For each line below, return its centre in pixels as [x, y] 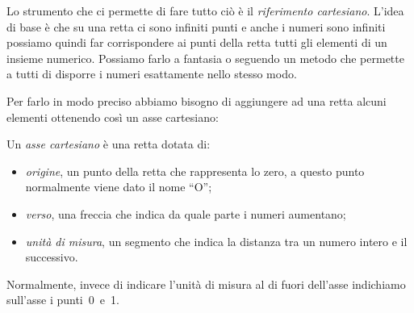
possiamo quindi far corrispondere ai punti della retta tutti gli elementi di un [197, 42]
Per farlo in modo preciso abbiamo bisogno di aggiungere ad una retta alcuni [197, 100]
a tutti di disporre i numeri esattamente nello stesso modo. [152, 74]
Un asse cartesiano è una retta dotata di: [109, 144]
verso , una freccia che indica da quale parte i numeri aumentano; [186, 213]
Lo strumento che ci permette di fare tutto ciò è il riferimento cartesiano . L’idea [205, 10]
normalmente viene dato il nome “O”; [119, 187]
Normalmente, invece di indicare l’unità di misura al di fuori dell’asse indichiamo [206, 284]
